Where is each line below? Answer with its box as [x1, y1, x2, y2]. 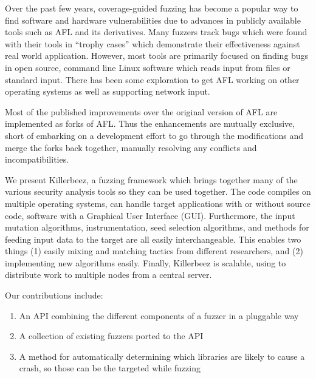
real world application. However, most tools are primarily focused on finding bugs [5, 49, 309, 62]
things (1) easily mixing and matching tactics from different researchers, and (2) [5, 245, 303, 257]
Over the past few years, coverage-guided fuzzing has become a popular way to [5, 2, 298, 14]
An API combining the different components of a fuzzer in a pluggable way [19, 309, 299, 322]
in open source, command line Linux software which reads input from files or [5, 61, 290, 73]
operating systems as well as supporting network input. [5, 85, 210, 98]
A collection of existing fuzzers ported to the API [19, 329, 204, 342]
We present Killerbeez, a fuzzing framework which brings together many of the [5, 173, 298, 186]
